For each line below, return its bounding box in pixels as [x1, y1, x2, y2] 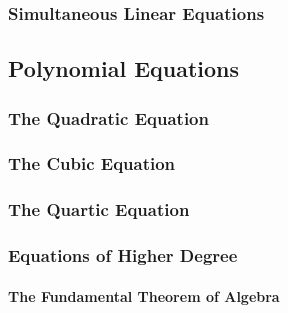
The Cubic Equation [8, 151, 176, 176]
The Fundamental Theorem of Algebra [8, 285, 280, 306]
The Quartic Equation [8, 197, 190, 222]
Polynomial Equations [8, 53, 240, 84]
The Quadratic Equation [8, 105, 209, 130]
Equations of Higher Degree [8, 243, 238, 268]
